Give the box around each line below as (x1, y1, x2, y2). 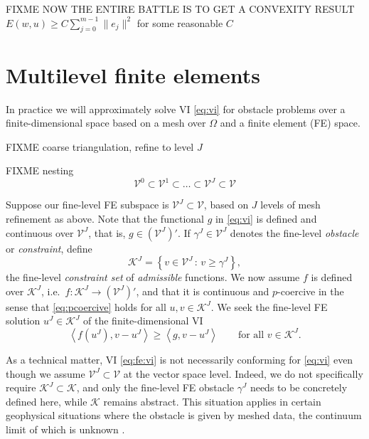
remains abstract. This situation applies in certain (103, 393, 321, 408)
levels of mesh (260, 197, 321, 212)
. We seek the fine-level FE (210, 299, 328, 314)
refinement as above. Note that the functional (6, 211, 204, 226)
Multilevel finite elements (6, 60, 261, 89)
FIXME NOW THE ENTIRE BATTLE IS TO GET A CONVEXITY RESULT (6, 1, 355, 16)
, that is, (88, 225, 126, 240)
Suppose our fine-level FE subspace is (6, 197, 169, 212)
